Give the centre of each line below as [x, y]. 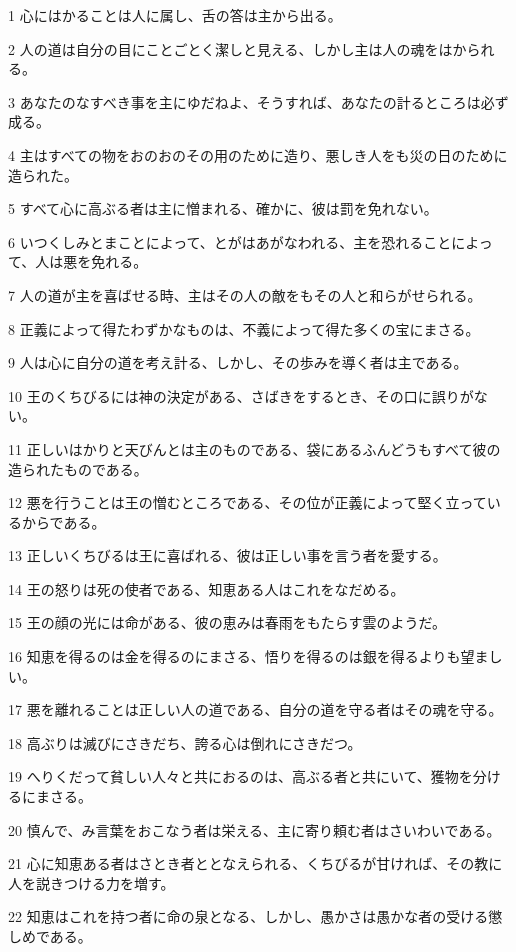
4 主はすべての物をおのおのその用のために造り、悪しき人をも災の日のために [258, 154]
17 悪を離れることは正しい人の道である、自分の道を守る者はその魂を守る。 [255, 709]
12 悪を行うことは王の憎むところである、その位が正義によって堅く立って [247, 502]
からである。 [63, 521]
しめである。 [50, 936]
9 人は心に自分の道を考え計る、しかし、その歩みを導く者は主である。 [238, 362]
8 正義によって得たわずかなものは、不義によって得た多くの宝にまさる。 [244, 328]
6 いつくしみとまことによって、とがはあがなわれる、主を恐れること [230, 241]
